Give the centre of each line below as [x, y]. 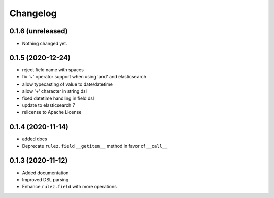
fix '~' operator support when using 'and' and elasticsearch [84, 77]
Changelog [33, 13]
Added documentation [45, 173]
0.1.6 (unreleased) [39, 31]
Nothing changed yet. [45, 44]
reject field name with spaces [53, 70]
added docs [35, 139]
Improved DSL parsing [45, 179]
